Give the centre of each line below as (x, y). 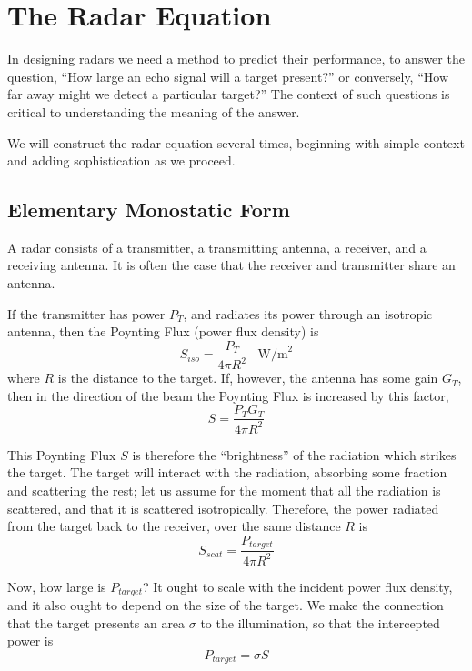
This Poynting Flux (62, 454)
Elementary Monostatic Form (149, 210)
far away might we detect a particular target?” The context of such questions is (229, 94)
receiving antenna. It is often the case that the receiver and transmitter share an (231, 265)
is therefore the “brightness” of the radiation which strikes (294, 454)
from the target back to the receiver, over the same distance (174, 526)
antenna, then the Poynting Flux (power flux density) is (163, 331)
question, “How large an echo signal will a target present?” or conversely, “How (228, 76)
